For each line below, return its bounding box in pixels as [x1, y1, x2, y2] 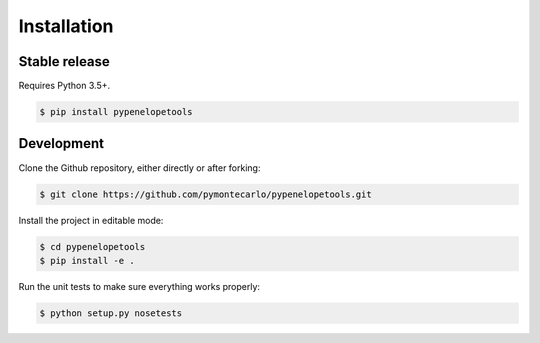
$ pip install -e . [39, 255, 135, 266]
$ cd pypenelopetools [39, 241, 146, 252]
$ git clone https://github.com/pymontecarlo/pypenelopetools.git [39, 188, 372, 200]
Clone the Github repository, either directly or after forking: [18, 161, 261, 174]
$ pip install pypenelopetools [39, 106, 194, 118]
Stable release [18, 53, 110, 70]
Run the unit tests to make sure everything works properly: [18, 280, 260, 292]
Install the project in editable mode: [18, 214, 164, 226]
